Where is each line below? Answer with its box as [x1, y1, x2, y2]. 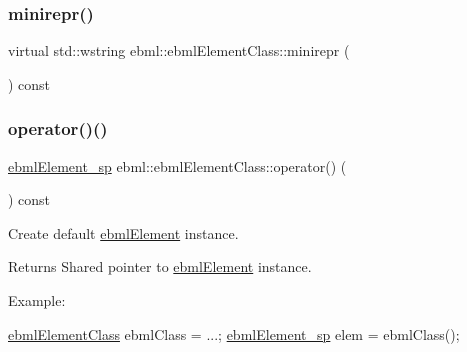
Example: [8, 290, 66, 310]
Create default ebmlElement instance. [8, 222, 239, 243]
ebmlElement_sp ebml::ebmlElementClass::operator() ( [8, 155, 347, 176]
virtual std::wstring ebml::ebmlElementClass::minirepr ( [8, 40, 350, 61]
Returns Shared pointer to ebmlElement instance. [8, 256, 312, 277]
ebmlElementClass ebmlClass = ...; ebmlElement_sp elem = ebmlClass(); [8, 323, 460, 344]
